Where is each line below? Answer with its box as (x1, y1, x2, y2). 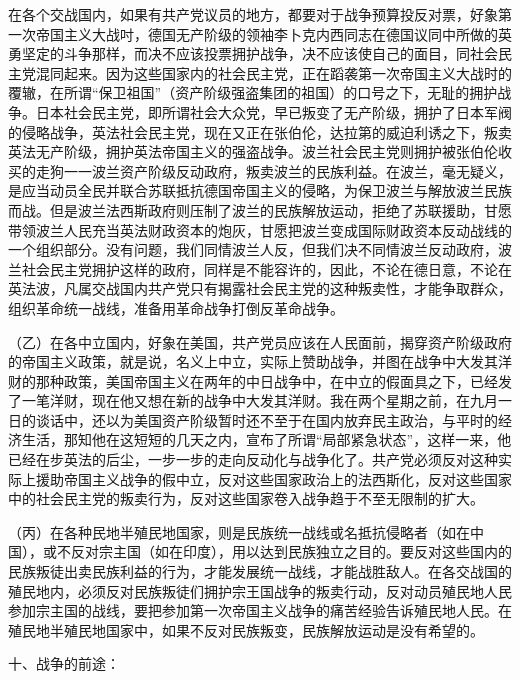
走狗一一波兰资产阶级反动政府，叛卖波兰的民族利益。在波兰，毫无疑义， (35, 160, 512, 181)
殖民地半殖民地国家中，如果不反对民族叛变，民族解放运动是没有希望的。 (8, 619, 484, 640)
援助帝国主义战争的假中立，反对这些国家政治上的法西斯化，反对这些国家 (35, 468, 512, 489)
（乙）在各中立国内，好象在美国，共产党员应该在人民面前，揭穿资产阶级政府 (8, 331, 512, 352)
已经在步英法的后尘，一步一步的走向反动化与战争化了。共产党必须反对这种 (8, 449, 498, 470)
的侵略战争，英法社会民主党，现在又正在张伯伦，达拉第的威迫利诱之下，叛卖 (8, 121, 512, 142)
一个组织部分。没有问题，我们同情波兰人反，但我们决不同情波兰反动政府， (8, 239, 498, 260)
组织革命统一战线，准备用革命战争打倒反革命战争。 (8, 297, 344, 318)
